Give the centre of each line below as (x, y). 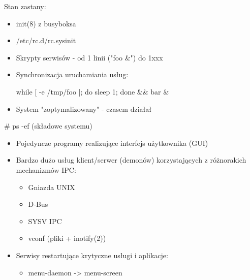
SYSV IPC (45, 221)
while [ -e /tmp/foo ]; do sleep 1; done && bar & (92, 91)
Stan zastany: (25, 6)
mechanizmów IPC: (46, 169)
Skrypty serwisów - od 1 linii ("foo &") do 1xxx (89, 57)
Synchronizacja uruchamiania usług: (72, 74)
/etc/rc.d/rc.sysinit (46, 40)
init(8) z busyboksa (46, 23)
